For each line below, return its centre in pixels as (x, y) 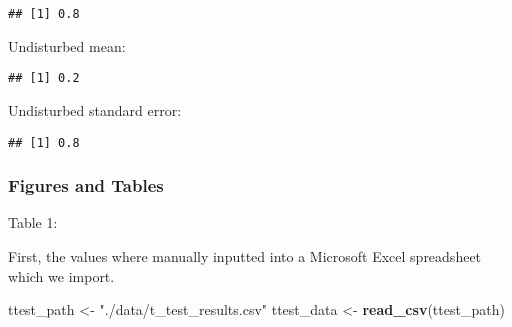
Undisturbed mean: (67, 45)
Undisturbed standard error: (95, 109)
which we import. (61, 275)
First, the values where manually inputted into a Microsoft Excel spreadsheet (245, 255)
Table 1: (33, 222)
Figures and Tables (86, 185)
